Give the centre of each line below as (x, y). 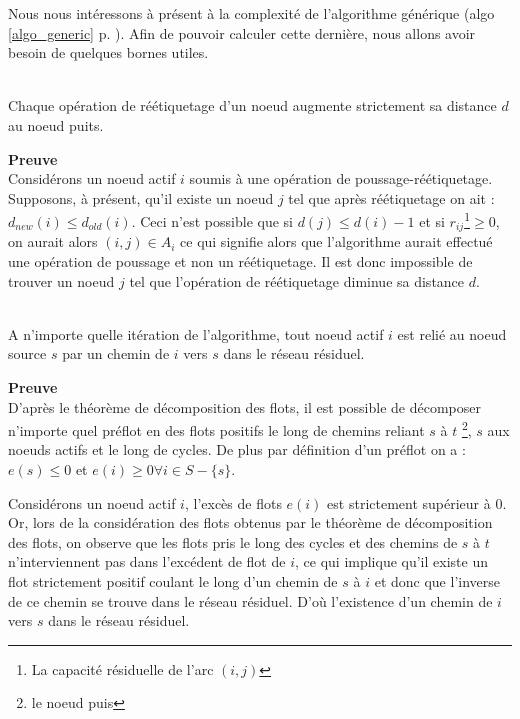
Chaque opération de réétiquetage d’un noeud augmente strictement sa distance (252, 105)
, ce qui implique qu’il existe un (391, 561)
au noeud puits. (56, 124)
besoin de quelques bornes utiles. (108, 52)
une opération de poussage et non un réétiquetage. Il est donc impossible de (240, 261)
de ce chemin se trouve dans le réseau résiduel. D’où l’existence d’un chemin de (250, 600)
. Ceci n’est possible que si (212, 221)
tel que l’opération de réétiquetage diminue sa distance (297, 280)
